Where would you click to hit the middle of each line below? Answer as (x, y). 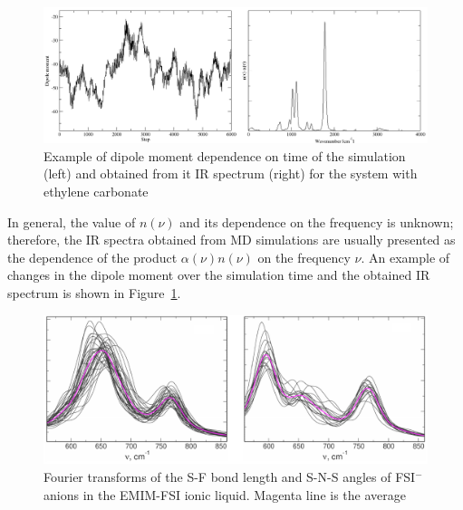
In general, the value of (72, 221)
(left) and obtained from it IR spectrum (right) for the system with (231, 173)
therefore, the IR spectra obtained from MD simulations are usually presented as (231, 240)
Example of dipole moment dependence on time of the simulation (225, 155)
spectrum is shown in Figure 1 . (94, 293)
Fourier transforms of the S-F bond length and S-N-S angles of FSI (230, 477)
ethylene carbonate (96, 192)
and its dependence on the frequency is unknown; (317, 221)
